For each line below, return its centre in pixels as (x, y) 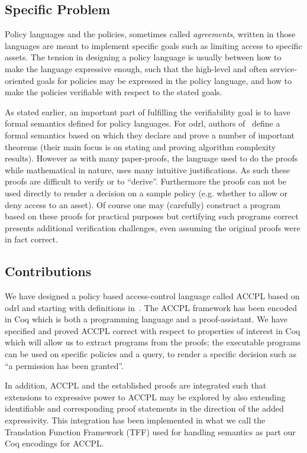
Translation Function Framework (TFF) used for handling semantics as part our (150, 431)
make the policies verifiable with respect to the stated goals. (114, 92)
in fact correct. (31, 239)
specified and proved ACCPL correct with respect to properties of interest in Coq (153, 330)
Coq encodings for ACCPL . (54, 443)
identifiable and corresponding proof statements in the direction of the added (144, 408)
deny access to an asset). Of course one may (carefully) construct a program (143, 204)
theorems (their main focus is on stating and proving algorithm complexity (140, 146)
